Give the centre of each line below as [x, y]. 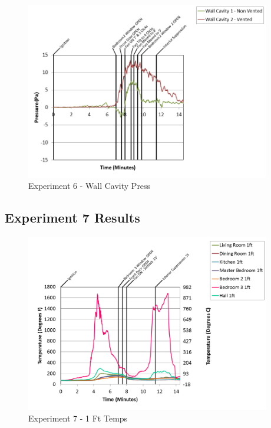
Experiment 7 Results [72, 218]
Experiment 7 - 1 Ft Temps [78, 418]
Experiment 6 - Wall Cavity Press [90, 186]
